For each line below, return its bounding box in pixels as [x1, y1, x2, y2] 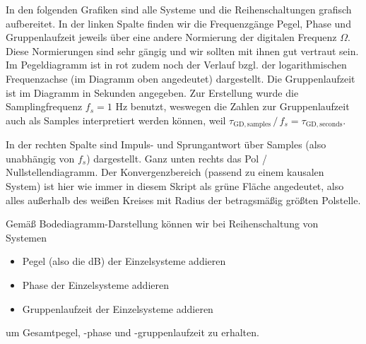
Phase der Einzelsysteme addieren [22, 277, 169, 292]
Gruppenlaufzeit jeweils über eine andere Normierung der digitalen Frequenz [6, 30, 337, 45]
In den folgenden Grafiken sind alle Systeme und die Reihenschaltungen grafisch [6, 2, 352, 16]
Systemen [6, 230, 47, 244]
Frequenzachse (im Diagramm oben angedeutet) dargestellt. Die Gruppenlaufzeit [6, 71, 355, 85]
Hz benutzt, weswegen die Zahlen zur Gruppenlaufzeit [115, 99, 350, 114]
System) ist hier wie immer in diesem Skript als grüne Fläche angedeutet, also [6, 178, 344, 193]
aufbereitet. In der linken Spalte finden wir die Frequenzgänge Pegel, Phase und [6, 16, 351, 30]
